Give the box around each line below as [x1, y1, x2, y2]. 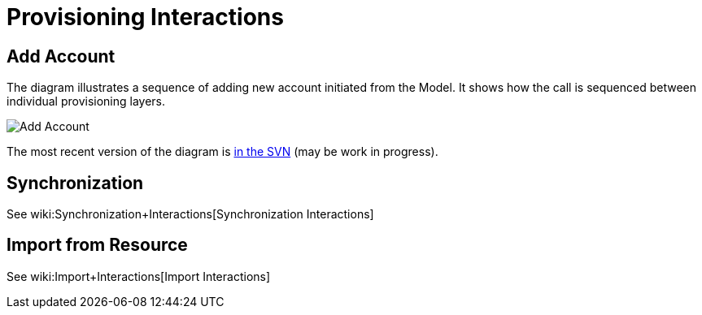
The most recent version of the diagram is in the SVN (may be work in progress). [7, 145, 438, 159]
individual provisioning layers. [7, 94, 166, 109]
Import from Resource [7, 235, 188, 256]
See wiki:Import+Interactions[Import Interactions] [7, 269, 271, 283]
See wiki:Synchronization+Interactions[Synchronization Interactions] [7, 207, 374, 222]
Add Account [7, 45, 116, 67]
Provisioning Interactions [7, 3, 284, 31]
